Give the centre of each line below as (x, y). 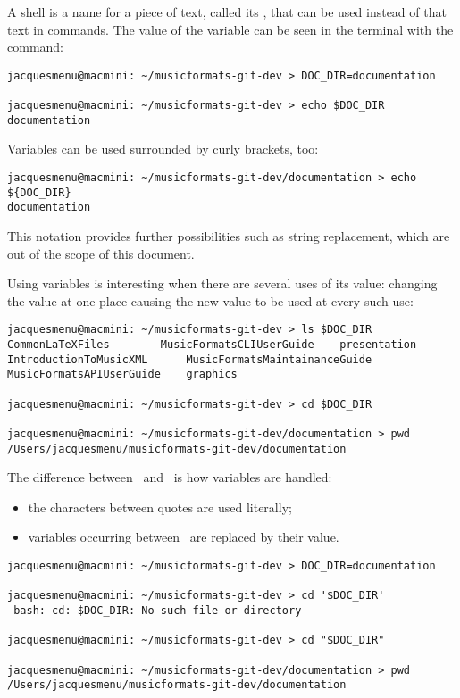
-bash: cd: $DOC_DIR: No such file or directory (155, 611)
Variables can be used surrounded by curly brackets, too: (163, 149)
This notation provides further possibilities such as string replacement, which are (229, 235)
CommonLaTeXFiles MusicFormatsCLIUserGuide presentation (212, 345)
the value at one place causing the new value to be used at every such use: (210, 300)
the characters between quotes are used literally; (160, 507)
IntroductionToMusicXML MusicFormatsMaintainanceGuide (190, 359)
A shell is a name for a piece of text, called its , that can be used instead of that (227, 12)
